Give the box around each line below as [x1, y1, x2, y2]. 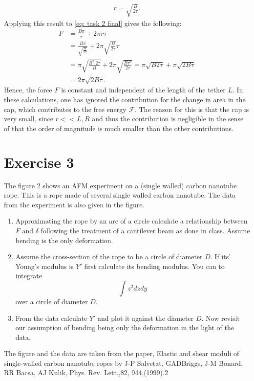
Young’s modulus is [15, 261, 74, 271]
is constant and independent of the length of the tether [61, 85, 226, 95]
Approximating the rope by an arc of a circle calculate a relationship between [15, 216, 248, 226]
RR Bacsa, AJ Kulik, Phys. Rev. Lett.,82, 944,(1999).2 [4, 367, 168, 378]
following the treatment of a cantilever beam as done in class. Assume [41, 225, 250, 235]
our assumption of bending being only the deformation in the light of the [15, 322, 234, 333]
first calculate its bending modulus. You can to [84, 261, 225, 271]
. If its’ [210, 251, 231, 262]
